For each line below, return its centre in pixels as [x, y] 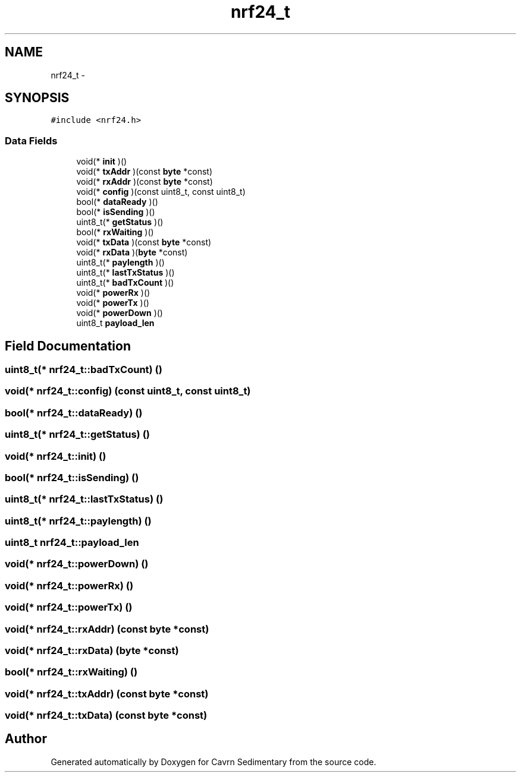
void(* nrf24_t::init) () [56, 456]
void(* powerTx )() [113, 303]
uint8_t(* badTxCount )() [125, 283]
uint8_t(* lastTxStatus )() [125, 273]
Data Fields [31, 140]
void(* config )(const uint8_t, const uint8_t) [161, 192]
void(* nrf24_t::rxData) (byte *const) [92, 650]
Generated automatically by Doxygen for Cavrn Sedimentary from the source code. [214, 762]
